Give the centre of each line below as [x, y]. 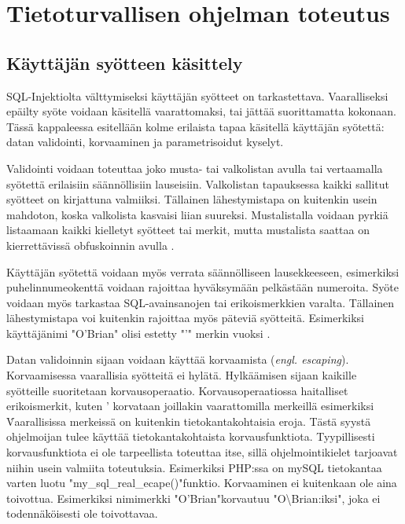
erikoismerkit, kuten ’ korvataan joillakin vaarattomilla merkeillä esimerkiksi [190, 406]
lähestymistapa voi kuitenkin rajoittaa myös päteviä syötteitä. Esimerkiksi [185, 318]
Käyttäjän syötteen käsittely [125, 62]
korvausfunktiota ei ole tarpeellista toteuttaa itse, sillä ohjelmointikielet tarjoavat [202, 452]
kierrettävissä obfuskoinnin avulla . [90, 245]
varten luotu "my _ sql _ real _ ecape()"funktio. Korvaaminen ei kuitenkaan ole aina [202, 483]
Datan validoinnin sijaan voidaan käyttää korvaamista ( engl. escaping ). [178, 359]
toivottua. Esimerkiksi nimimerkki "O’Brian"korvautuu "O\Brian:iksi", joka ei [193, 498]
